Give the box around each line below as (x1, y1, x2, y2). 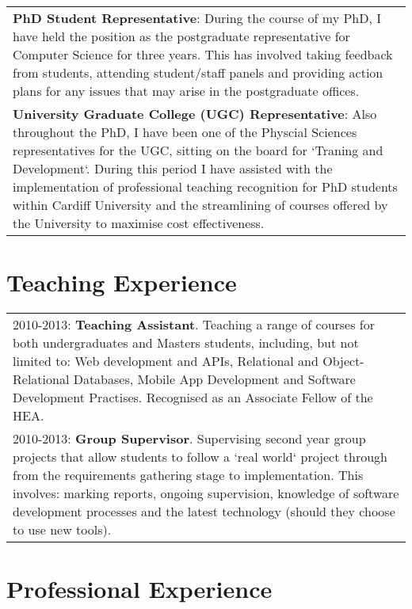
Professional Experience (6, 573, 273, 605)
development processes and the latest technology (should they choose (13, 502, 395, 521)
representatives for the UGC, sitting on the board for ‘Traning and (13, 141, 383, 159)
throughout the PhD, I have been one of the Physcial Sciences (13, 123, 357, 141)
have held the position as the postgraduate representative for (13, 27, 350, 45)
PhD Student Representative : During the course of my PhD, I (13, 9, 382, 27)
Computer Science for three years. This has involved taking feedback (13, 45, 393, 63)
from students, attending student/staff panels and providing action (13, 63, 383, 82)
